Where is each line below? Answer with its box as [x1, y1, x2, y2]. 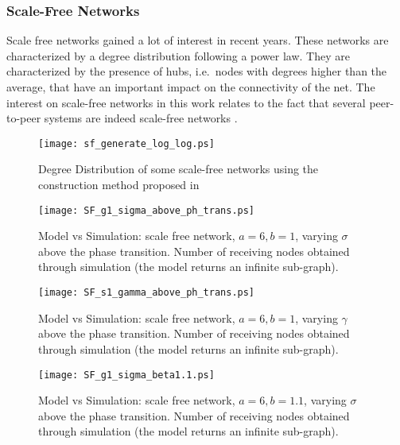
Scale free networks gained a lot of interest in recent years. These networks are [6, 32, 389, 48]
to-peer [6, 110, 41, 126]
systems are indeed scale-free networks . [44, 110, 238, 126]
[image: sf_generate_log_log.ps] [38, 137, 215, 149]
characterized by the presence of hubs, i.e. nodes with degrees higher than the [6, 63, 387, 79]
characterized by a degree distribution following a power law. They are [6, 47, 350, 64]
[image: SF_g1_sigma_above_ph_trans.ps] [38, 204, 255, 216]
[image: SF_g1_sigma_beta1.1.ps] [38, 369, 215, 381]
